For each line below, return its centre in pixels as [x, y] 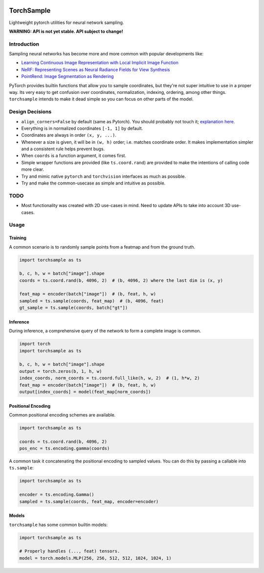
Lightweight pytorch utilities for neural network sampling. [66, 23]
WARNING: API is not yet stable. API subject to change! [66, 31]
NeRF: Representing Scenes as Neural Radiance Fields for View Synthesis [96, 69]
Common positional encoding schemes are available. [62, 415]
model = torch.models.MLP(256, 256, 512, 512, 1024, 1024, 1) [95, 558]
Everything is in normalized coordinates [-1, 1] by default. [82, 128]
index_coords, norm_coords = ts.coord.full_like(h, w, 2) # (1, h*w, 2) [110, 378]
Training [18, 238]
